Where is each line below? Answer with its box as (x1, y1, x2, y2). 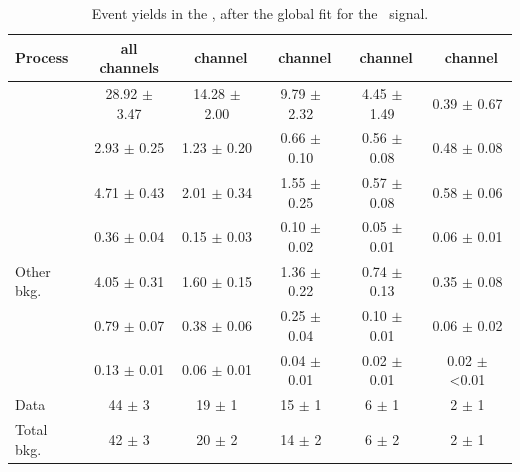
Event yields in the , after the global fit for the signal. (91, 3, 429, 23)
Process (15, 47, 69, 68)
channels (99, 57, 159, 78)
